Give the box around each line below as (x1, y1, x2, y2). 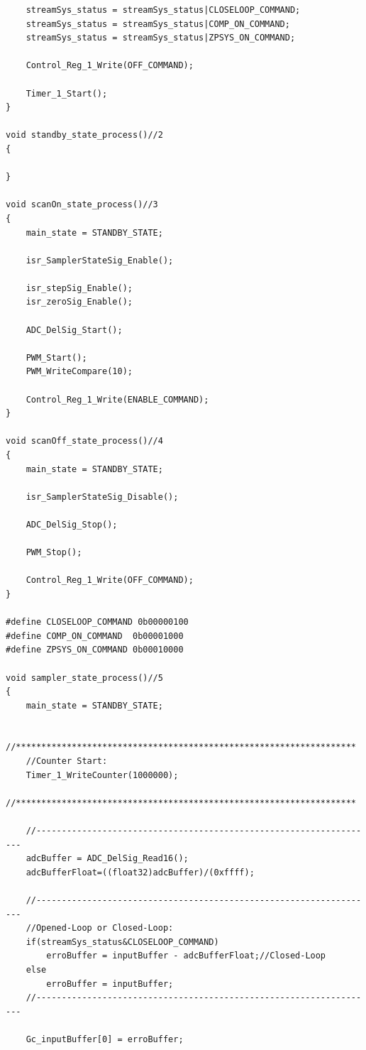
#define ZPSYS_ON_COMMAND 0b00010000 (6, 645, 184, 655)
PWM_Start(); (26, 352, 87, 363)
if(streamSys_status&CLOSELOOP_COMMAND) (26, 936, 219, 947)
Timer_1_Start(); (26, 88, 108, 99)
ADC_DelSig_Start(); (26, 324, 123, 335)
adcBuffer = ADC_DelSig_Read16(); (26, 853, 189, 864)
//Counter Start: (26, 756, 108, 767)
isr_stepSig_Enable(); (26, 283, 133, 293)
